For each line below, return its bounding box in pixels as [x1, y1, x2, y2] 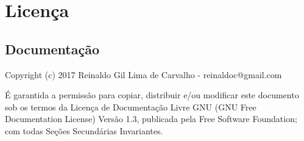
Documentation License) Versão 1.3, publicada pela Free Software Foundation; [5, 112, 297, 125]
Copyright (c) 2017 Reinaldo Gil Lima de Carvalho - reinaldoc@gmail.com [5, 68, 282, 81]
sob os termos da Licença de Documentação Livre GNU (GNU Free [5, 100, 256, 113]
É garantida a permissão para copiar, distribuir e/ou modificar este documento [5, 89, 299, 101]
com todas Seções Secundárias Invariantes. [5, 124, 163, 137]
